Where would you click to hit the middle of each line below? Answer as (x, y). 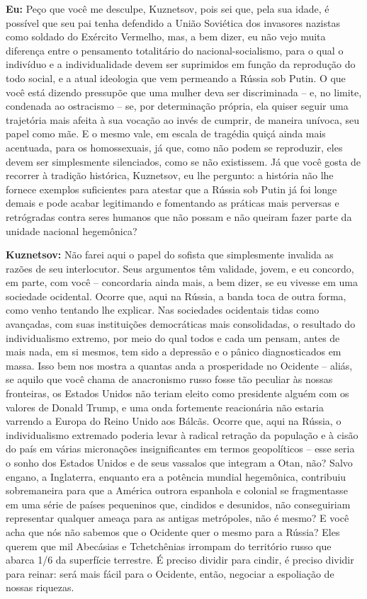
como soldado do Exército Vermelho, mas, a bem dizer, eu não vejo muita (166, 36)
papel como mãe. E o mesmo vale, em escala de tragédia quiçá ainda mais (166, 133)
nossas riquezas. (40, 587)
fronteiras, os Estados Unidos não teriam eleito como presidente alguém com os (177, 393)
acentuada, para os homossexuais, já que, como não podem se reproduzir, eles (174, 147)
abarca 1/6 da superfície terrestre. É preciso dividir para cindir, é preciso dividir (180, 560)
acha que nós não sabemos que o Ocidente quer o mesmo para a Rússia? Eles (173, 531)
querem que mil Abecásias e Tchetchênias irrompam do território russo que (169, 546)
